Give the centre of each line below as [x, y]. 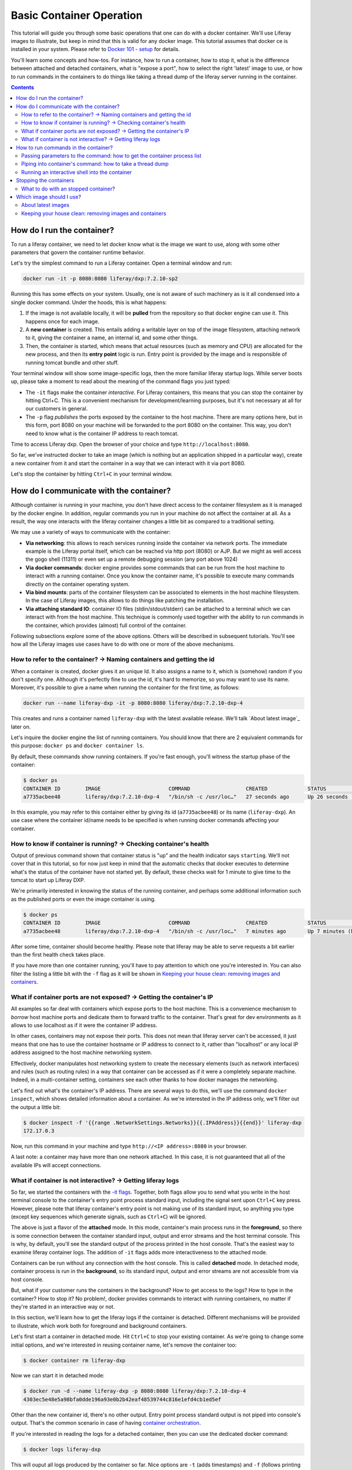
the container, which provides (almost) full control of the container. [106, 625]
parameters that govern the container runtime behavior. [78, 252]
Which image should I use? [49, 196]
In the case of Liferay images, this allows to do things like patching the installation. [125, 600]
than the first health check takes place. [58, 954]
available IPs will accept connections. [56, 1165]
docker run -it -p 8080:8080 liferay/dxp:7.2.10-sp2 [101, 279]
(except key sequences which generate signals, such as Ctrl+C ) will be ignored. [109, 1217]
